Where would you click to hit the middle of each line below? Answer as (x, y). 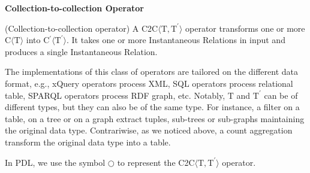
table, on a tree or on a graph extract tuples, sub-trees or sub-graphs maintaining (155, 118)
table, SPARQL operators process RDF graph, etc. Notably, (115, 95)
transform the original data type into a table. (88, 142)
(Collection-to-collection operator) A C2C (82, 28)
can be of (281, 95)
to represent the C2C (156, 162)
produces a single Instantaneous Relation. (81, 51)
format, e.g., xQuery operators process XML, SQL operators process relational (149, 83)
